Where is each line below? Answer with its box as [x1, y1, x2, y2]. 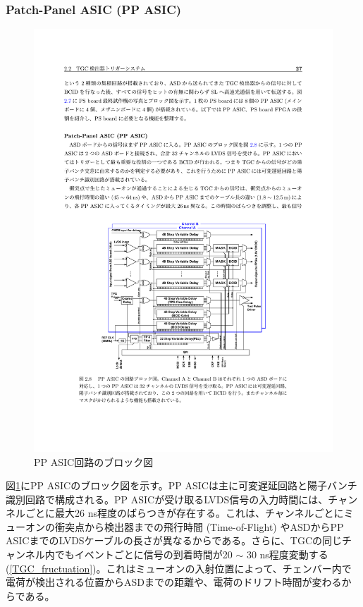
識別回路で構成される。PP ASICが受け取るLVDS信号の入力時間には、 [6, 491, 328, 506]
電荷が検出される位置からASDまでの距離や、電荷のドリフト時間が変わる [6, 575, 342, 589]
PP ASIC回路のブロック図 [34, 454, 154, 469]
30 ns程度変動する [246, 547, 328, 562]
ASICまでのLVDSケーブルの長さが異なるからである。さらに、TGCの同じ [6, 533, 343, 548]
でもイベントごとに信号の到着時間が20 [54, 547, 233, 562]
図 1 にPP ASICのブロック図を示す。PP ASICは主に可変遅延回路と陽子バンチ [6, 478, 357, 493]
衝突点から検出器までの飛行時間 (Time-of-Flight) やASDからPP [54, 519, 344, 534]
